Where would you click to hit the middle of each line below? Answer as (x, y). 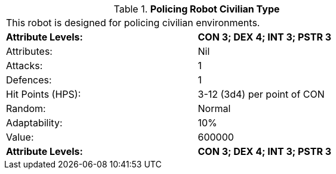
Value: (20, 137)
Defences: (29, 80)
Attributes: (29, 51)
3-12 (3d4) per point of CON (261, 94)
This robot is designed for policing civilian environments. (133, 23)
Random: (26, 108)
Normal (214, 108)
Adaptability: (34, 123)
